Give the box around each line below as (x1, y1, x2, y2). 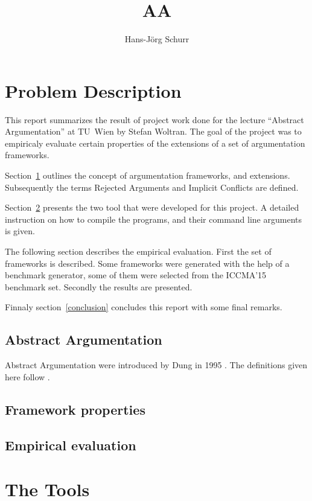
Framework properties (5, 400, 145, 418)
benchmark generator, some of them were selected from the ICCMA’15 (5, 269, 267, 281)
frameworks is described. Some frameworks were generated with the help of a (5, 257, 290, 269)
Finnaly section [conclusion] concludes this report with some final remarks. (5, 301, 282, 313)
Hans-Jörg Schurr (124, 33, 189, 45)
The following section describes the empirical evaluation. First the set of (5, 245, 272, 257)
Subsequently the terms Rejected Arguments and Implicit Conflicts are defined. (5, 180, 299, 193)
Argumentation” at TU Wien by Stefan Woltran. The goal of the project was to (5, 125, 302, 138)
